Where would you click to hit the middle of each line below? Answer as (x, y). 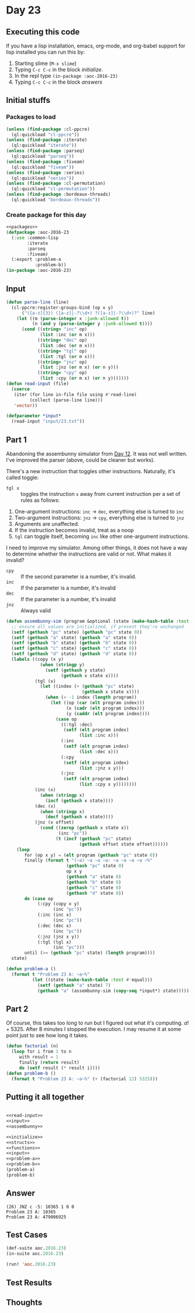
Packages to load (31, 117)
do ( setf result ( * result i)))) (60, 1068)
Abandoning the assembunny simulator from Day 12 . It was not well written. (97, 453)
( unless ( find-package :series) (45, 173)
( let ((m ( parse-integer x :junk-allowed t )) (73, 318)
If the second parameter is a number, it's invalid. (79, 576)
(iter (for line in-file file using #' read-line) (75, 394)
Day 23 (24, 10)
